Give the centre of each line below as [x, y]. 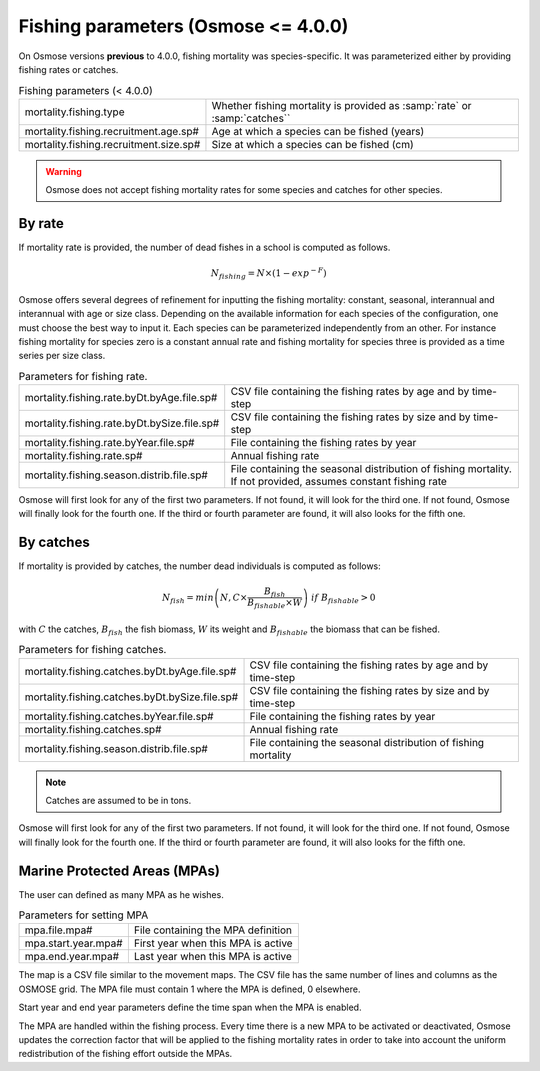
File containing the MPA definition [212, 930]
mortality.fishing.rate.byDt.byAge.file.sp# [121, 398]
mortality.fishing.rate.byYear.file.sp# [109, 443]
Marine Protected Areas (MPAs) [119, 870]
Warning [63, 171]
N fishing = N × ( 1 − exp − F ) [268, 273]
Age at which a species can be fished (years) [318, 131]
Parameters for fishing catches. [92, 650]
